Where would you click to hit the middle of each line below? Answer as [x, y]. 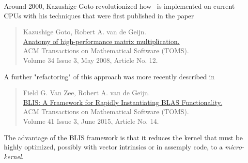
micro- [234, 147]
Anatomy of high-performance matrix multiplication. [101, 41]
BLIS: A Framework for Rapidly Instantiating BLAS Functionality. [123, 102]
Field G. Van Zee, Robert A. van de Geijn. [86, 93]
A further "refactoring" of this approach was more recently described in [109, 76]
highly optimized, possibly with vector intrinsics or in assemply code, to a [113, 147]
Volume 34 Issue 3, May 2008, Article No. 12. [90, 60]
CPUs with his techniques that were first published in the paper [99, 15]
